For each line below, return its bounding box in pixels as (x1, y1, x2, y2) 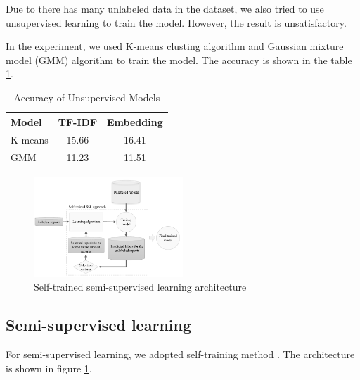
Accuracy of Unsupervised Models (13, 89, 160, 104)
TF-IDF (58, 114, 98, 129)
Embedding (107, 114, 163, 129)
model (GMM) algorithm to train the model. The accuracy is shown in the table (6, 52, 352, 67)
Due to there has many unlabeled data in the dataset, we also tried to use (6, 1, 324, 15)
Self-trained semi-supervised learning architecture (34, 279, 247, 294)
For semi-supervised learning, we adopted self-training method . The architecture (6, 347, 355, 362)
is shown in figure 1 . (6, 360, 92, 375)
